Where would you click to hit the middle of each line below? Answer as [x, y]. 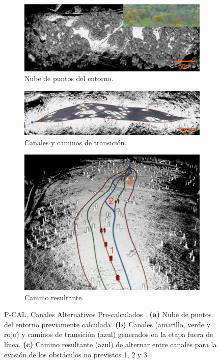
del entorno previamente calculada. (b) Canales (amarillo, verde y [107, 324]
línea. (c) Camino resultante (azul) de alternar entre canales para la [110, 344]
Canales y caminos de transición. [76, 142]
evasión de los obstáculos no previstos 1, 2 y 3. [77, 354]
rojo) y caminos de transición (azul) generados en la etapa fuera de [109, 334]
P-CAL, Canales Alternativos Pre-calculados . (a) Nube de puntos [108, 314]
